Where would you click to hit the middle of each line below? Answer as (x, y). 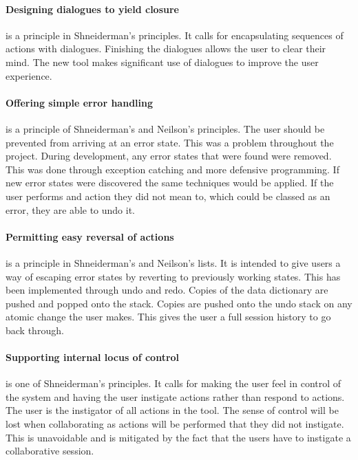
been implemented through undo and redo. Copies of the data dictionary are (167, 290)
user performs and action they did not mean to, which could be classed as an (168, 196)
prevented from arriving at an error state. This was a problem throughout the (170, 142)
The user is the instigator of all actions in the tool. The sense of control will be (172, 410)
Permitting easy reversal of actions (90, 236)
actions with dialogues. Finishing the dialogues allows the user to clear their (166, 48)
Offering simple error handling (80, 102)
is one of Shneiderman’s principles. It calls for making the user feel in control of (173, 383)
